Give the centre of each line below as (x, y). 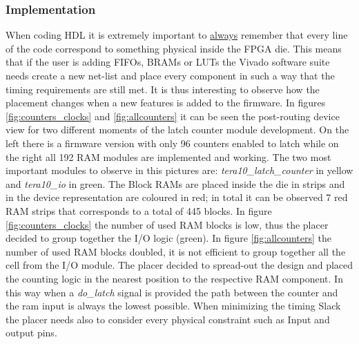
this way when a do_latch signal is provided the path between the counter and (172, 292)
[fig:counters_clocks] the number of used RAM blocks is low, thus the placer (167, 224)
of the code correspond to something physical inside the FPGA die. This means (174, 48)
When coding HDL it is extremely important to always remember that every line (177, 35)
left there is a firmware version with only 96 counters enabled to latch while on (172, 143)
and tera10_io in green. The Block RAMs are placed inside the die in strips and (175, 183)
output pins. (31, 333)
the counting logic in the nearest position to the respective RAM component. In (174, 278)
